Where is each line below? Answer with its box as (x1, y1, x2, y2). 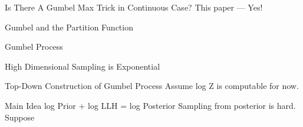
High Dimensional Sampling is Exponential (5, 60, 160, 72)
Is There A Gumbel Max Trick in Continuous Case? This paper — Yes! (5, 1, 263, 13)
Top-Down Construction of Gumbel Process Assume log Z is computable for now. (5, 80, 299, 92)
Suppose (5, 111, 35, 123)
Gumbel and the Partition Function (5, 20, 133, 33)
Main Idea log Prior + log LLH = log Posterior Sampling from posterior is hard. (5, 99, 296, 111)
